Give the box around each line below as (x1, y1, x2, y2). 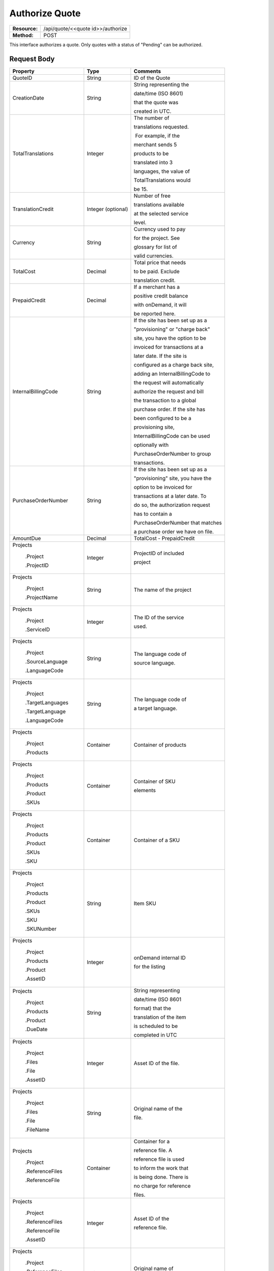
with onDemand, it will (133, 301, 187, 309)
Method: (12, 32, 34, 39)
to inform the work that (133, 1165, 189, 1172)
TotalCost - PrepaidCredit (133, 535, 195, 542)
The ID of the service (133, 614, 184, 621)
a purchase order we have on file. (133, 528, 214, 535)
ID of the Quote (133, 74, 170, 81)
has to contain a (133, 510, 172, 518)
